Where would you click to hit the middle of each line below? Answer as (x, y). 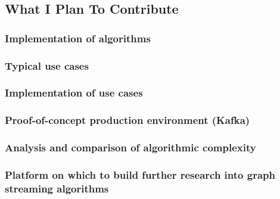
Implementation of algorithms (78, 38)
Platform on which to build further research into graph (140, 174)
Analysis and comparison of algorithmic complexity (130, 147)
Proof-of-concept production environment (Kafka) (127, 120)
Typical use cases (47, 65)
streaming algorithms (57, 188)
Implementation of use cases (74, 93)
